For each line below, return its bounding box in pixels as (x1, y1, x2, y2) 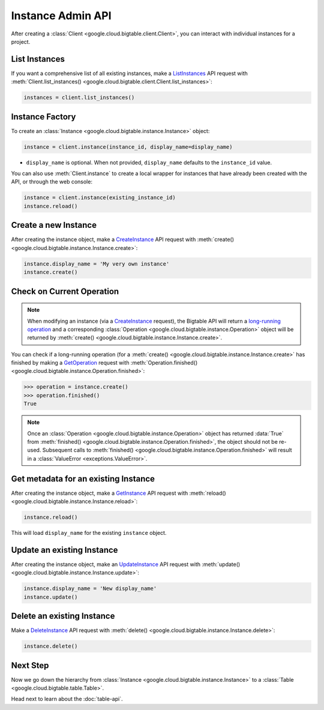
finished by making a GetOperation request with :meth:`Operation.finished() (11, 359, 198, 366)
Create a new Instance (11, 220, 97, 230)
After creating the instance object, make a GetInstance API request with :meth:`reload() (11, 489, 226, 497)
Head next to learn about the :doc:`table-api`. (11, 696, 123, 703)
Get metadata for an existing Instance (11, 474, 155, 484)
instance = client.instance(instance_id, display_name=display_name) (23, 143, 233, 150)
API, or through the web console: (11, 178, 93, 185)
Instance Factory (11, 112, 76, 122)
